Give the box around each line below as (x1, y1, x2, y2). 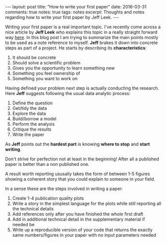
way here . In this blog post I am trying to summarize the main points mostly (5, 35, 159, 40)
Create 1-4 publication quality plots (12, 195, 84, 201)
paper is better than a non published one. (5, 161, 90, 167)
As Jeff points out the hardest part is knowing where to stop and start (5, 141, 150, 147)
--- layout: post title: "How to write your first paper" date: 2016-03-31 (5, 4, 147, 9)
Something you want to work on (12, 76, 78, 81)
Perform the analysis (12, 121, 55, 127)
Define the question (12, 100, 53, 106)
